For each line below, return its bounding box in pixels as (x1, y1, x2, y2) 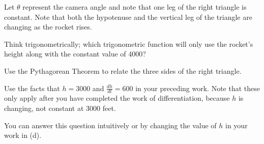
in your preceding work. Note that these (135, 82, 260, 93)
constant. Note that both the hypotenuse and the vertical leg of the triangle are (4, 11, 252, 22)
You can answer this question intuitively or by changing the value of (4, 120, 217, 130)
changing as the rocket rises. (4, 21, 92, 32)
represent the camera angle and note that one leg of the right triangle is (22, 2, 247, 12)
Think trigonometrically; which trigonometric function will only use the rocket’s (4, 38, 253, 49)
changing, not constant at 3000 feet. (4, 102, 116, 113)
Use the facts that (4, 82, 60, 93)
